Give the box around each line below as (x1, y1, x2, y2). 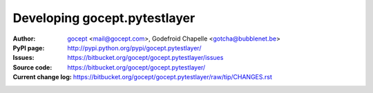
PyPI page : (12, 43, 45, 52)
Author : (12, 34, 36, 43)
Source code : (12, 63, 52, 72)
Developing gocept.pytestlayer (12, 10, 195, 25)
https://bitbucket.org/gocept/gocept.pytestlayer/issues (67, 54, 224, 62)
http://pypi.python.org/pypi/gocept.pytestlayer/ (67, 43, 202, 52)
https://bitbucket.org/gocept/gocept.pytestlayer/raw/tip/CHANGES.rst (73, 73, 273, 81)
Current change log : (12, 73, 72, 81)
